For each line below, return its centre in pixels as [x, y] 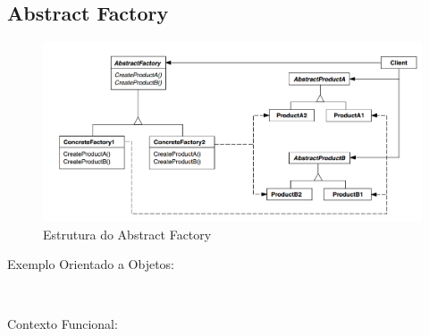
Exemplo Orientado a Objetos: [91, 264]
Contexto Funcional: [63, 324]
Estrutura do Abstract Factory [127, 234]
